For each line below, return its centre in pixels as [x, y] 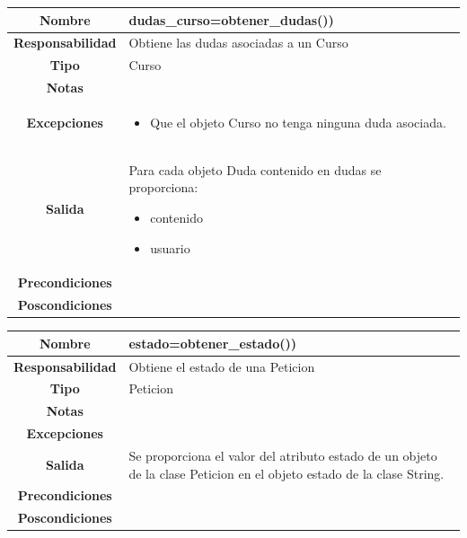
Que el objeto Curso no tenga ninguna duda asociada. [298, 122]
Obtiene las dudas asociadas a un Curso [238, 43]
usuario [170, 247]
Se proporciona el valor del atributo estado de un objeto [283, 455]
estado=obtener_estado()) [213, 343]
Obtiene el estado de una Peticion [222, 366]
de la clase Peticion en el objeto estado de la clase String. [286, 473]
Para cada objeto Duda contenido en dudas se [255, 169]
